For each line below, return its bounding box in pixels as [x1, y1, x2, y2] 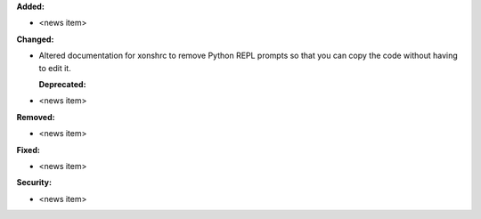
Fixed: [16, 144, 40, 155]
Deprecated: [38, 78, 86, 89]
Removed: [16, 111, 55, 122]
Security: [16, 177, 53, 188]
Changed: [16, 34, 54, 45]
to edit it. [38, 62, 71, 73]
